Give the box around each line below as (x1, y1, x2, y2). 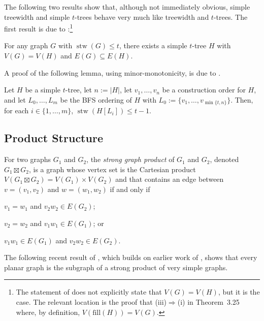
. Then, (230, 94, 253, 105)
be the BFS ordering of (60, 94, 132, 105)
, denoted (210, 154, 239, 165)
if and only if (110, 183, 150, 194)
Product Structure (4, 130, 103, 146)
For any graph (4, 40, 48, 51)
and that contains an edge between (115, 174, 224, 184)
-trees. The (213, 11, 248, 22)
